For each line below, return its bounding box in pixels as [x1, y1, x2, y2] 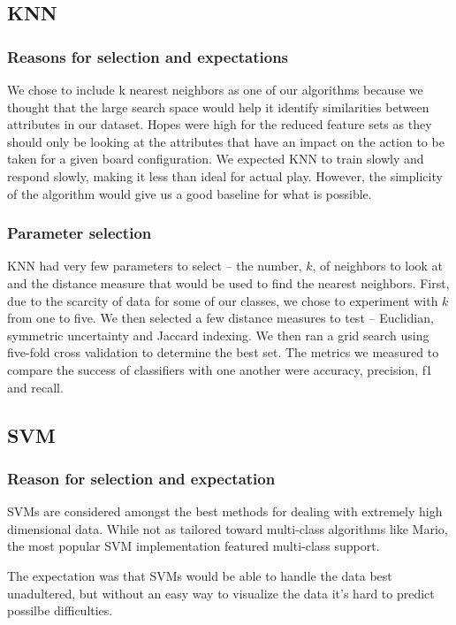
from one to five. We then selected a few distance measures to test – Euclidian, [7, 309, 434, 327]
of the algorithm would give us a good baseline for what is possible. [7, 184, 372, 202]
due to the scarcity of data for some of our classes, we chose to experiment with [7, 291, 438, 309]
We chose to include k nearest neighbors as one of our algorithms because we [7, 80, 423, 98]
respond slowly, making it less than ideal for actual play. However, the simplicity [7, 166, 443, 185]
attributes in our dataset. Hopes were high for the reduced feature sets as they [7, 115, 432, 133]
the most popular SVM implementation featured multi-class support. [7, 537, 380, 555]
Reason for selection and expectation [7, 467, 276, 489]
